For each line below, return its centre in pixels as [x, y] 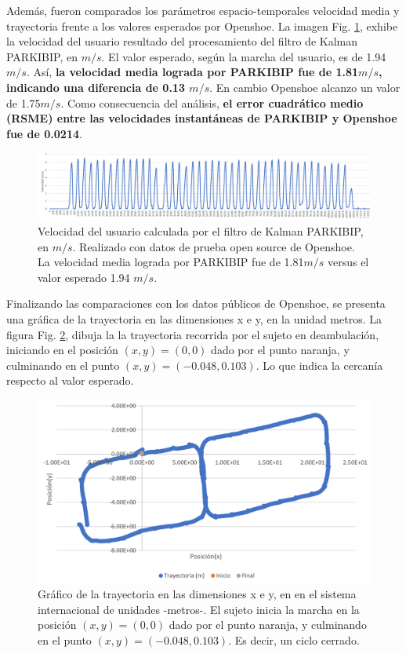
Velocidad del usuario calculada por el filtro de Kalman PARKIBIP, [201, 231]
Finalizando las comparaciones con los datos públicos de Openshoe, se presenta [196, 303]
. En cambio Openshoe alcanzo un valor [305, 87]
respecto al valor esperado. [70, 380]
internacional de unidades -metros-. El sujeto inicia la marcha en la [199, 609]
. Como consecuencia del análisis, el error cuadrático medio [212, 102]
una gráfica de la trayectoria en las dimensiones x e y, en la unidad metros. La [194, 319]
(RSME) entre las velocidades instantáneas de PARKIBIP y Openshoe [202, 118]
